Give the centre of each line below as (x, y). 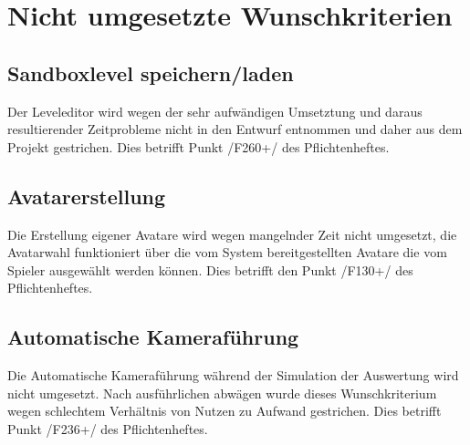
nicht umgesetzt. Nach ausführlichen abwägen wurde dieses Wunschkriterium (222, 393)
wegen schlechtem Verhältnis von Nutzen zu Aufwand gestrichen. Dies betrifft (225, 411)
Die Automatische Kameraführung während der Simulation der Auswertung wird (233, 375)
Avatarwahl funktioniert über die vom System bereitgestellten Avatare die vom (227, 252)
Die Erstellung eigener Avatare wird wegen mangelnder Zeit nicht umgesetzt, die (232, 234)
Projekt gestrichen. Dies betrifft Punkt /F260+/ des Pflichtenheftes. (198, 146)
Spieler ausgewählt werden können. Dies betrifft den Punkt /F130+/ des (210, 269)
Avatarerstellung (87, 196)
